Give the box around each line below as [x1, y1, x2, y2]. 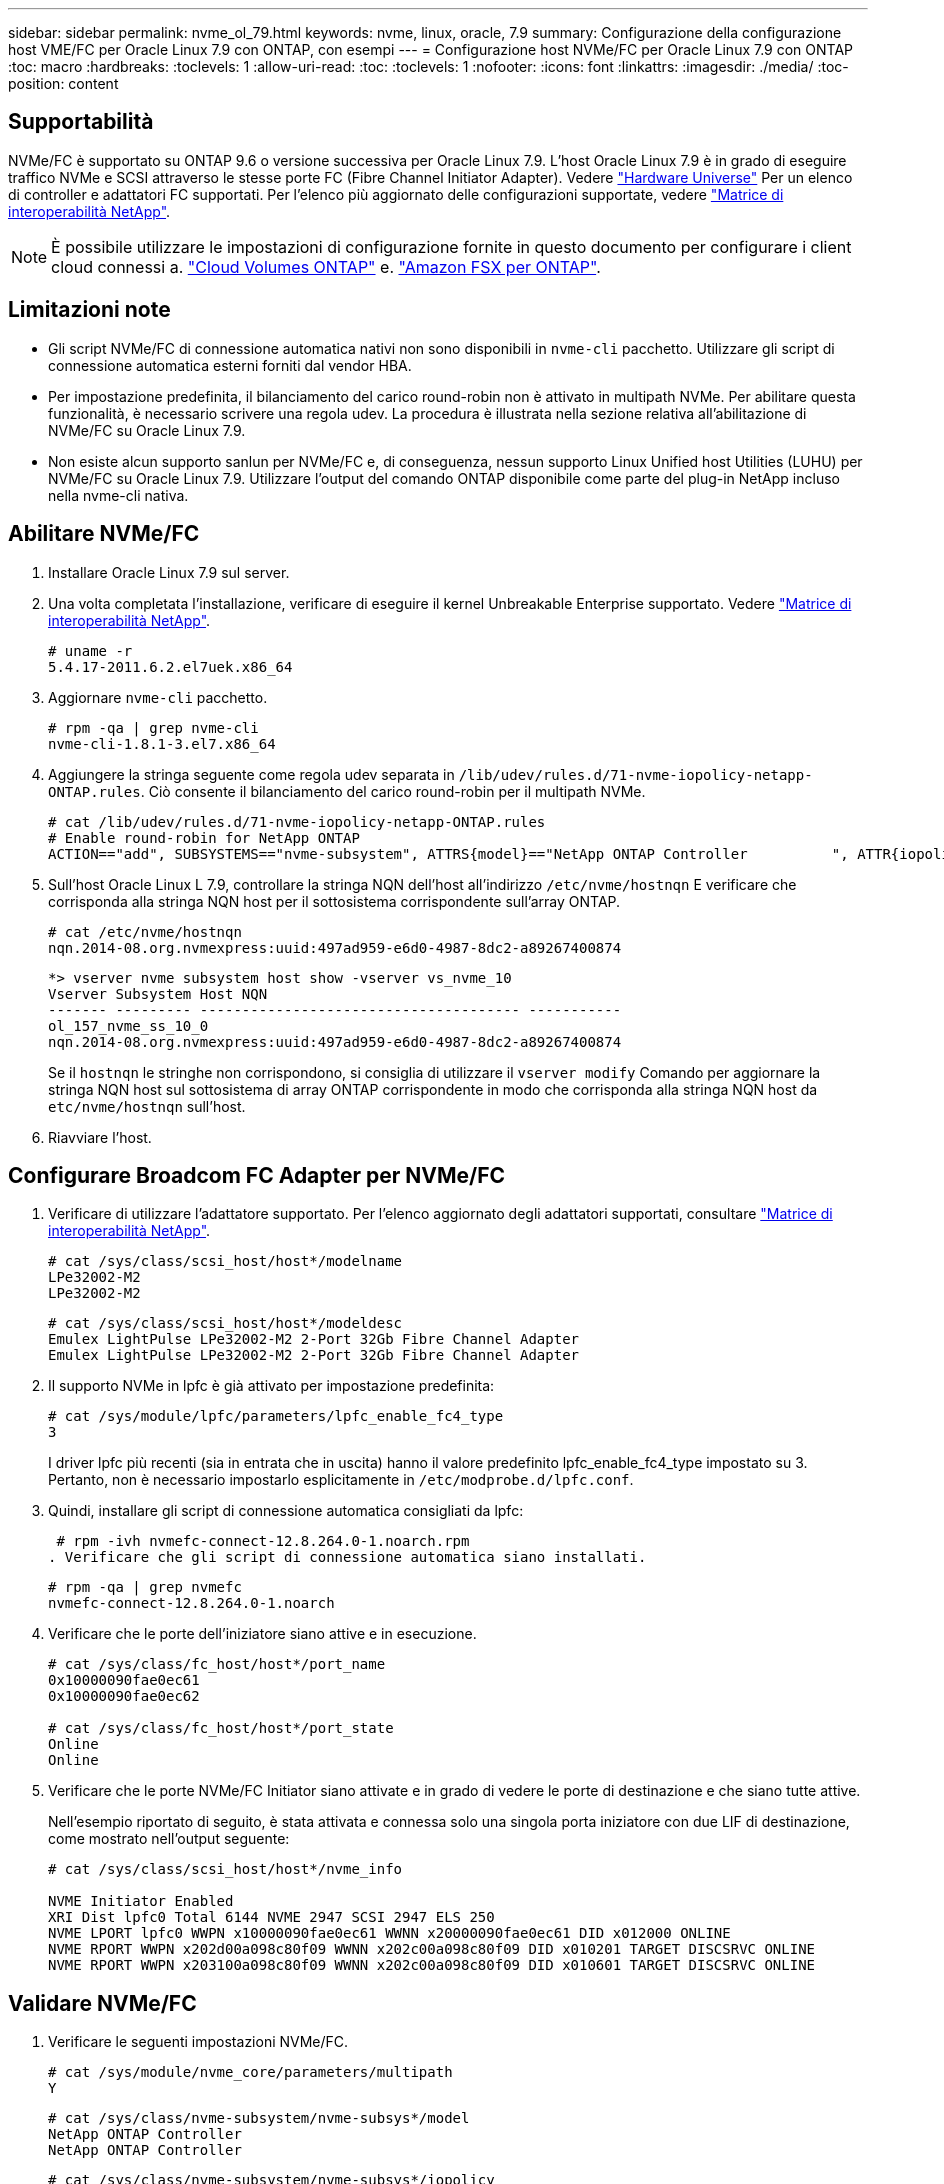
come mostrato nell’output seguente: [48, 1830, 290, 1848]
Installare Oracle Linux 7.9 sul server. [48, 563, 290, 581]
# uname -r [48, 642, 133, 659]
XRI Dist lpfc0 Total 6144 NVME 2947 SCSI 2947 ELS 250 [48, 1909, 495, 1926]
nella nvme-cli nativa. [48, 486, 189, 504]
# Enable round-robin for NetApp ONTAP [48, 829, 360, 846]
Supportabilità [8, 109, 154, 135]
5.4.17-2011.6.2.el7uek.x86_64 [48, 658, 293, 675]
